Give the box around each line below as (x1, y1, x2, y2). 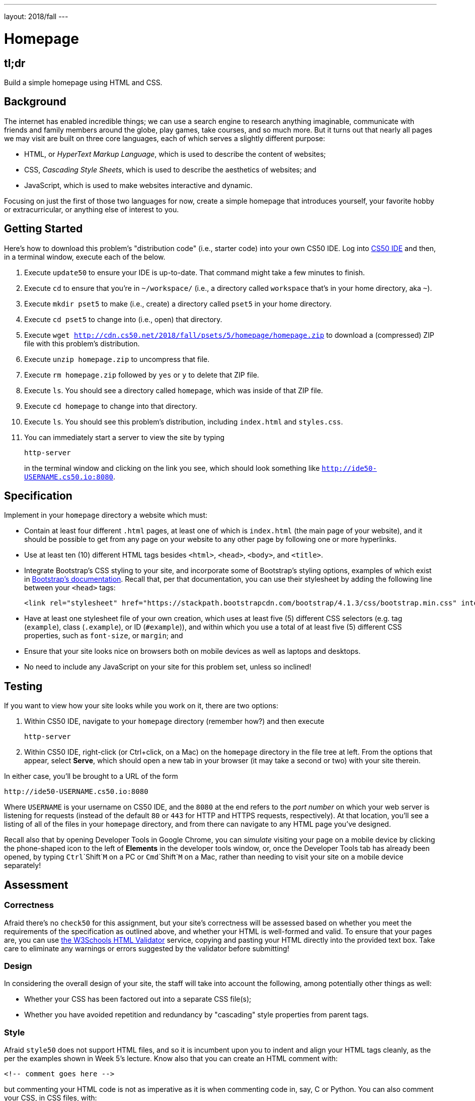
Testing (4, 680, 43, 693)
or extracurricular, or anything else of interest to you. (4, 205, 179, 214)
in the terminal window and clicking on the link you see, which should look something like (24, 463, 320, 472)
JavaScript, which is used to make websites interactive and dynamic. (24, 180, 253, 190)
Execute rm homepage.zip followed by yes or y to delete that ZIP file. (24, 370, 259, 379)
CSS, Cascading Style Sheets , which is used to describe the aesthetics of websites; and (24, 165, 316, 174)
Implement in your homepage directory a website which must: (4, 511, 208, 520)
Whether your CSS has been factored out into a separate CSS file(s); (24, 995, 252, 1004)
